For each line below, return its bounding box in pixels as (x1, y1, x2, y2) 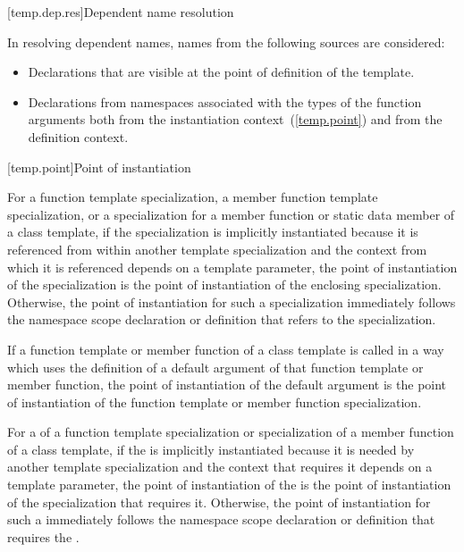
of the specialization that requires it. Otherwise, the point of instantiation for (7, 492, 431, 511)
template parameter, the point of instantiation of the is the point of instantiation (7, 475, 451, 494)
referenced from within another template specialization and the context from (7, 239, 427, 258)
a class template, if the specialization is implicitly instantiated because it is (7, 222, 418, 241)
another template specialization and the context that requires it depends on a (7, 457, 433, 476)
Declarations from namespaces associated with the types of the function (28, 92, 422, 111)
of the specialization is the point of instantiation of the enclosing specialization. (7, 275, 442, 294)
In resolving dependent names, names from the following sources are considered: (7, 32, 445, 51)
